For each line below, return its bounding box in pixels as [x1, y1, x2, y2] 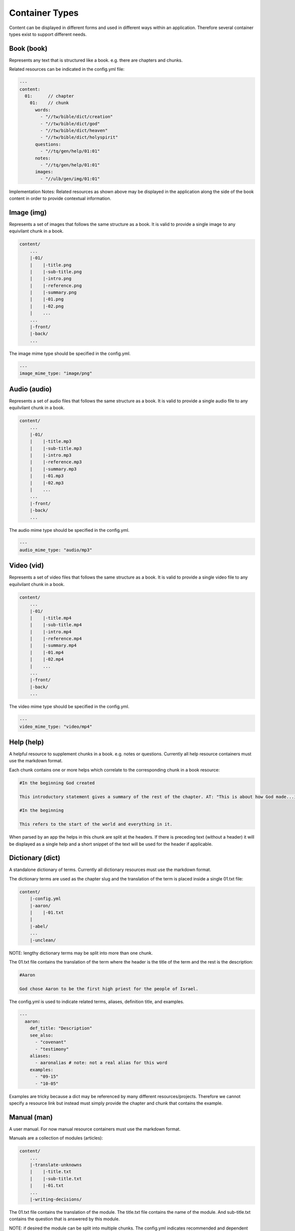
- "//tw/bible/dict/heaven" [40, 128, 108, 133]
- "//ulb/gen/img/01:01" [40, 176, 100, 182]
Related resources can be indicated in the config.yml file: [9, 66, 125, 72]
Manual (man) [9, 1113, 53, 1121]
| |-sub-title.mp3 [29, 446, 82, 451]
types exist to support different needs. [9, 31, 87, 37]
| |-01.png [29, 296, 64, 302]
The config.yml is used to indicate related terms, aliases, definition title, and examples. [9, 999, 184, 1004]
